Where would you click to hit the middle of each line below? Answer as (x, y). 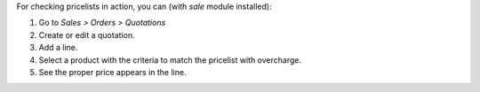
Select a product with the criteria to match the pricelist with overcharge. (170, 60)
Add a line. (58, 48)
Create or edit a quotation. (87, 34)
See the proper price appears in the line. (112, 72)
